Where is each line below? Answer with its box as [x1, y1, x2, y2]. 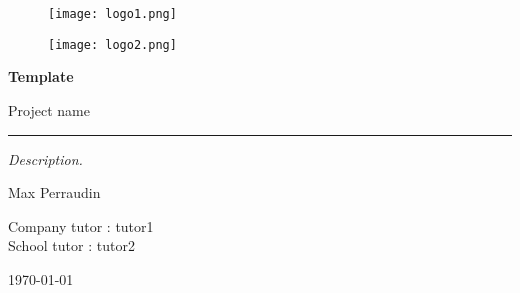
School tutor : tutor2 [8, 235, 135, 256]
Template [8, 66, 74, 87]
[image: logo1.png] [48, 7, 177, 21]
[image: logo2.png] [48, 37, 177, 52]
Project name [8, 99, 90, 120]
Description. [8, 148, 83, 169]
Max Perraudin [8, 182, 101, 203]
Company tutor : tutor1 [8, 215, 154, 236]
